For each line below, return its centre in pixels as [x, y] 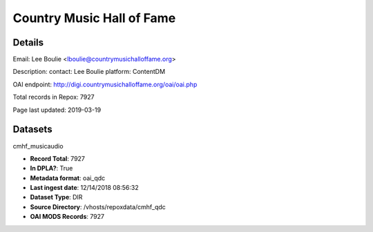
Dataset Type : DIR [56, 197]
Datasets [32, 129]
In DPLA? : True [51, 168]
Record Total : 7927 [58, 158]
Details [28, 42]
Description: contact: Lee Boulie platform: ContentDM [89, 72]
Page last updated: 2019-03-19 [57, 110]
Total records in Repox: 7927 [54, 97]
